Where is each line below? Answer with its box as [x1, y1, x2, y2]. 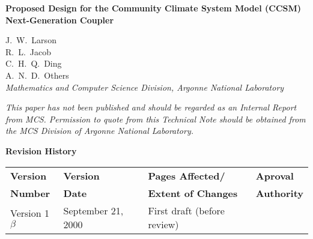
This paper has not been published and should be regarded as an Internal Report [5, 101, 297, 113]
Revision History [5, 144, 77, 157]
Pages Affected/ [148, 168, 225, 183]
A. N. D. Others [5, 68, 69, 81]
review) [148, 217, 179, 231]
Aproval [255, 168, 294, 183]
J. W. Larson [5, 34, 56, 46]
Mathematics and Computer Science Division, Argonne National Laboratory [5, 80, 284, 93]
